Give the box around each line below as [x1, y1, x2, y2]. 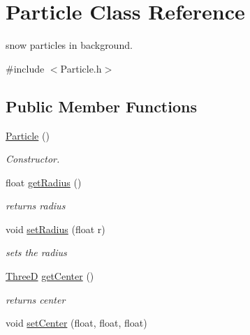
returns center [6, 292, 66, 306]
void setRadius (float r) [6, 221, 105, 236]
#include [6, 61, 45, 75]
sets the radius [6, 245, 67, 260]
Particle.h [60, 61, 102, 75]
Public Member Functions [6, 95, 197, 117]
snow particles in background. [6, 38, 133, 52]
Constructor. [6, 151, 60, 166]
